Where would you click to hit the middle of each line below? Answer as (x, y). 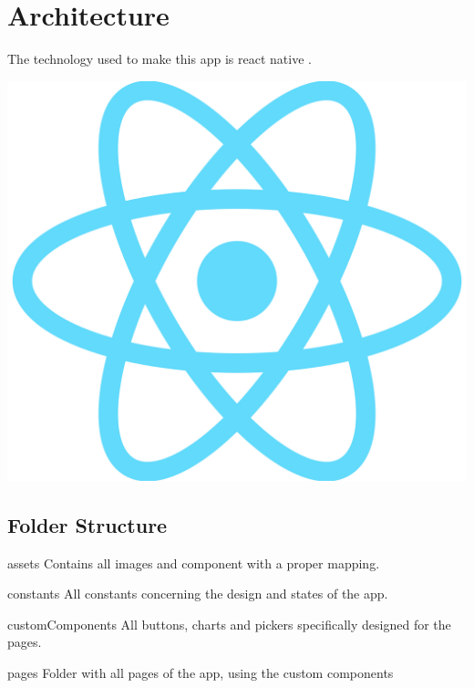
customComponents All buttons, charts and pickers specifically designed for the (229, 624)
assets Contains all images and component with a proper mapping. (194, 563)
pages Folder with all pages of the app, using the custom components (201, 672)
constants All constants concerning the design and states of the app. (198, 594)
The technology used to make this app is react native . (160, 59)
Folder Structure (88, 524)
